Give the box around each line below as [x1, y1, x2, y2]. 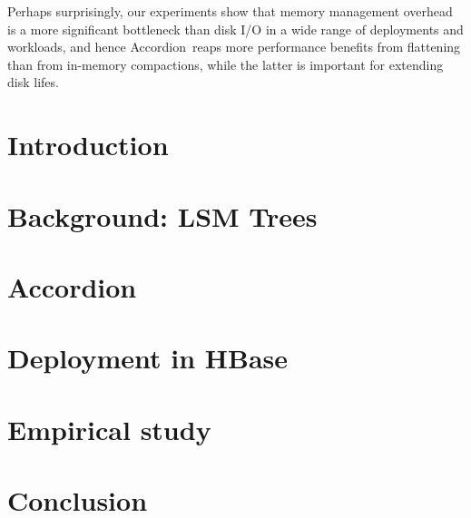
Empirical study [7, 410, 211, 447]
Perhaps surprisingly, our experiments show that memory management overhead [7, 2, 453, 20]
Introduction [7, 126, 169, 163]
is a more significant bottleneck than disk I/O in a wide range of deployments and [7, 19, 464, 38]
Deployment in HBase [7, 339, 289, 376]
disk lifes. [7, 73, 59, 92]
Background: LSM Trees [7, 197, 318, 234]
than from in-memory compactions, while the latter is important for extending [7, 54, 444, 73]
